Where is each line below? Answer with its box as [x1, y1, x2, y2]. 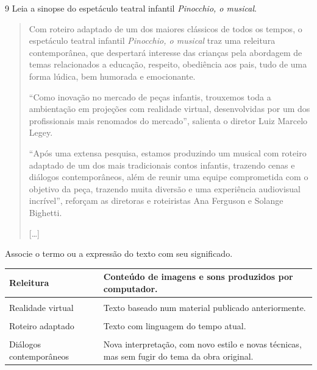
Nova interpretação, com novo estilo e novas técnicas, [103, 338, 302, 351]
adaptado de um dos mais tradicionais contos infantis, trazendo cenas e [29, 158, 295, 171]
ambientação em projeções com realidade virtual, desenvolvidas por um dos [29, 102, 310, 115]
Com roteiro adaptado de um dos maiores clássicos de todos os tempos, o [29, 22, 302, 35]
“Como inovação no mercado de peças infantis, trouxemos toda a [29, 90, 271, 103]
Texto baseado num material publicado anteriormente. [103, 301, 306, 313]
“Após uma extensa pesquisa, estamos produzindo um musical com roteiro [29, 146, 307, 159]
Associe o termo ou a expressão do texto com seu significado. [5, 247, 233, 260]
